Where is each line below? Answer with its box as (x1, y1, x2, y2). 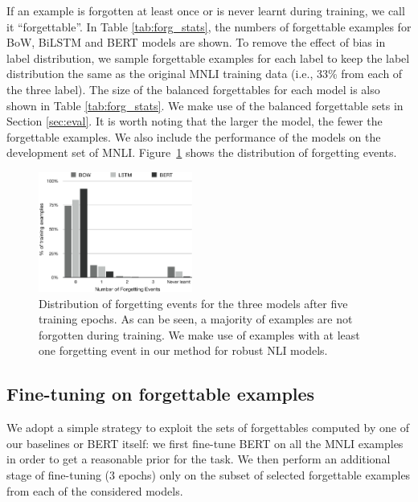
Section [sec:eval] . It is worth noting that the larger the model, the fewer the (6, 113, 383, 130)
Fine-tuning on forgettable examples (6, 381, 315, 406)
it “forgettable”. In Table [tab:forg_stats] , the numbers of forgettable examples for (6, 18, 412, 35)
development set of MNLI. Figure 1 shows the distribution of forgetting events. (6, 144, 397, 161)
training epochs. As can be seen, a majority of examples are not (39, 311, 353, 327)
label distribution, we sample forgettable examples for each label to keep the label (6, 49, 410, 66)
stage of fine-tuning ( (6, 466, 110, 483)
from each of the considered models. (6, 482, 183, 499)
